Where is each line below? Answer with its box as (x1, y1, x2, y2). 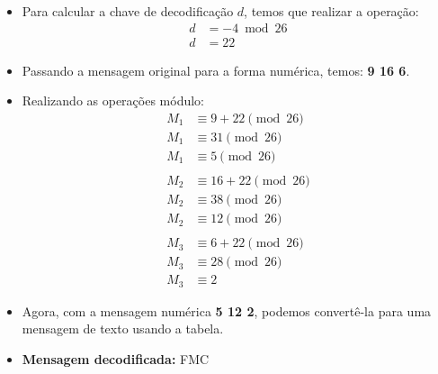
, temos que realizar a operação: (244, 2, 419, 20)
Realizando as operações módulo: (22, 91, 205, 110)
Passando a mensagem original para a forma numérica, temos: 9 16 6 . (22, 60, 410, 79)
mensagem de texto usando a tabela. (22, 319, 224, 338)
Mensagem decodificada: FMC (22, 349, 210, 368)
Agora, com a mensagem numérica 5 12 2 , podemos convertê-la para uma (22, 301, 432, 320)
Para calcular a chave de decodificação (22, 2, 234, 20)
